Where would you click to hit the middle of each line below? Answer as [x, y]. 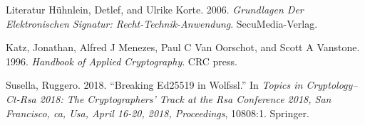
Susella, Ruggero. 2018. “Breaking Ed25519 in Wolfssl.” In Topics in [154, 85]
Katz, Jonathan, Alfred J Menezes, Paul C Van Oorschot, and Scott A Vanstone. [183, 47]
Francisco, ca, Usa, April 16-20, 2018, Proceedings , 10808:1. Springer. [158, 113]
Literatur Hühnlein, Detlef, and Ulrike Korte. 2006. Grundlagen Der [155, 9]
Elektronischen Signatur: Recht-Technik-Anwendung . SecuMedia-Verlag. [162, 23]
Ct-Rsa [21, 98]
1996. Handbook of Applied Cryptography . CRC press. [122, 61]
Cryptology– [332, 85]
